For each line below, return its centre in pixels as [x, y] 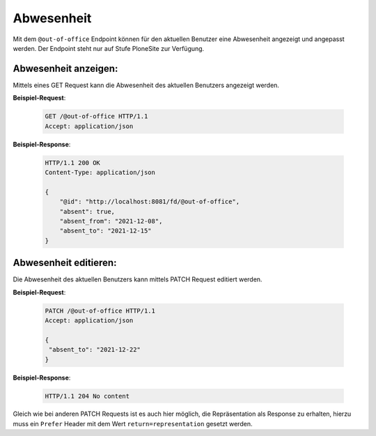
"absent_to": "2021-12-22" [95, 350]
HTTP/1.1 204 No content [87, 396]
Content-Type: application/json [100, 172]
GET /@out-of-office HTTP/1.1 [96, 116]
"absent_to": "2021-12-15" [106, 231]
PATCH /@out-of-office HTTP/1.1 [100, 311]
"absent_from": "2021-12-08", [111, 221]
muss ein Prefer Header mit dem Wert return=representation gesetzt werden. [133, 423]
